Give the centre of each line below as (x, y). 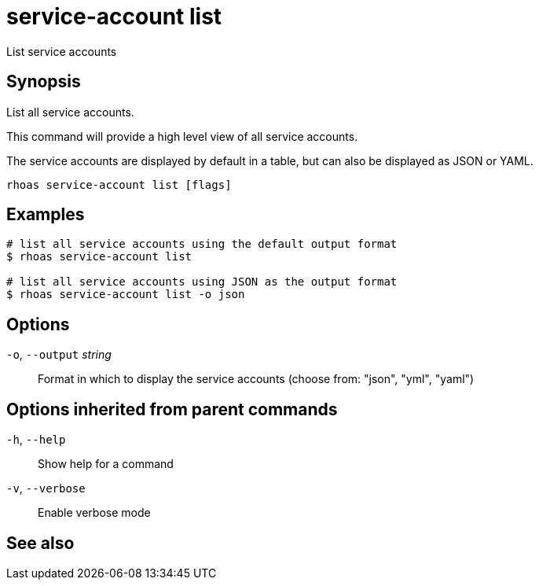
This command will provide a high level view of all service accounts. (182, 136)
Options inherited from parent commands (172, 409)
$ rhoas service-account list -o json (126, 295)
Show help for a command (106, 464)
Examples (46, 215)
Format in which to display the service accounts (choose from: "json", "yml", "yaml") (256, 379)
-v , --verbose (46, 488)
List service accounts (62, 51)
